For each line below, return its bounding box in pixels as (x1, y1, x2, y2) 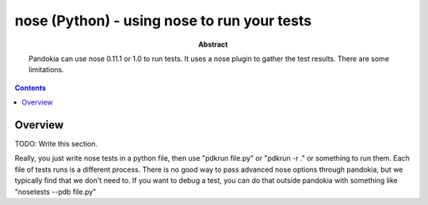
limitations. (29, 65, 65, 74)
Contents (14, 83, 47, 93)
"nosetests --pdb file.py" (14, 187, 97, 196)
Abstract (198, 40, 228, 49)
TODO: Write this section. (14, 139, 98, 149)
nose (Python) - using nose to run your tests (14, 12, 312, 29)
